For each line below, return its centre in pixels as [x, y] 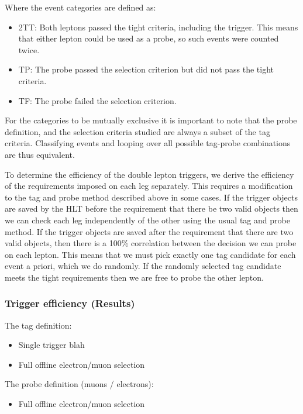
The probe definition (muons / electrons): [79, 384]
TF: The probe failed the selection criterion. [97, 100]
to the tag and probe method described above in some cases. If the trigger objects [151, 197]
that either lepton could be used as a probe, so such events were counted [149, 38]
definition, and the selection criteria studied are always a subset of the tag [137, 131]
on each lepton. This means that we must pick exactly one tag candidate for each [150, 254]
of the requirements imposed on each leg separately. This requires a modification [149, 186]
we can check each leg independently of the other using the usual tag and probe [147, 220]
